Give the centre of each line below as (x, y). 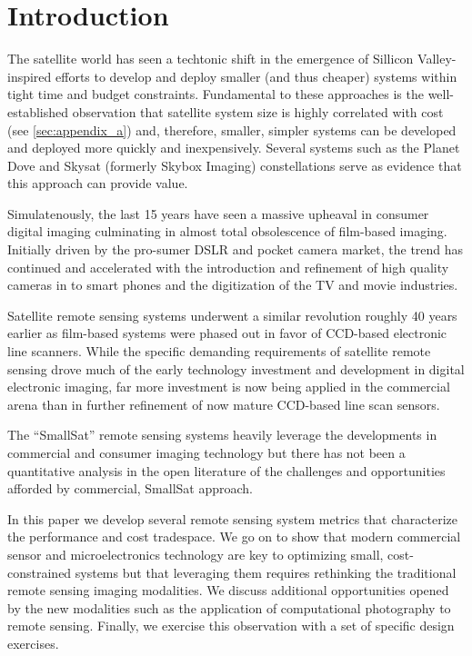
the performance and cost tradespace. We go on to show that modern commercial (234, 537)
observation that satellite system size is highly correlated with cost (258, 111)
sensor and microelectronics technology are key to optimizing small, (196, 554)
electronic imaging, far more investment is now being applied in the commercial (229, 387)
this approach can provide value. (98, 183)
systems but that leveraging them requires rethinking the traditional (266, 572)
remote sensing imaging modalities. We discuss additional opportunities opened (228, 590)
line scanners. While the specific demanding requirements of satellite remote (219, 351)
